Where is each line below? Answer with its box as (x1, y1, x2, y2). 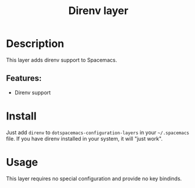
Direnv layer (68, 4, 129, 18)
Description (6, 37, 64, 50)
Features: (6, 73, 42, 83)
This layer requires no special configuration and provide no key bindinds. (6, 175, 182, 182)
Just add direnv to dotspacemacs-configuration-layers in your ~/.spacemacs (6, 129, 189, 136)
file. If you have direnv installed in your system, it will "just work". (6, 135, 163, 142)
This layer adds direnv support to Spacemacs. (6, 56, 117, 63)
